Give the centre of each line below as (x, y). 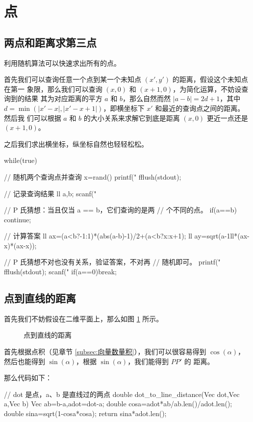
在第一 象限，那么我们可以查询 (53, 89)
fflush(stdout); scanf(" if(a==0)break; (60, 272)
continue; (18, 219)
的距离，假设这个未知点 (210, 79)
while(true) (21, 160)
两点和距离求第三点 (50, 42)
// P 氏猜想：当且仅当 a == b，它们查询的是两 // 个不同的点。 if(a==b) (121, 210)
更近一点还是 (227, 118)
